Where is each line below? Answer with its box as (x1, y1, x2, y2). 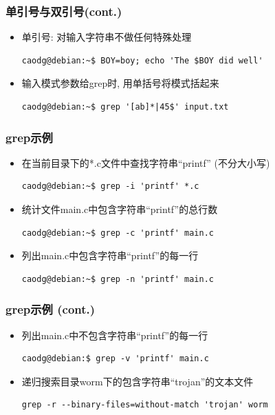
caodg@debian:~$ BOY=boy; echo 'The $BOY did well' (21, 55, 263, 65)
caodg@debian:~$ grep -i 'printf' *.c (21, 181, 199, 192)
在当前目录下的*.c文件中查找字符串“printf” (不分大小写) (21, 155, 270, 170)
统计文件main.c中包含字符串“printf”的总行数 (21, 202, 218, 216)
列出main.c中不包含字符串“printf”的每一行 (21, 327, 208, 342)
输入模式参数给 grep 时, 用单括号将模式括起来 (21, 76, 219, 90)
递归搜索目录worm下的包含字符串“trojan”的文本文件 (21, 374, 254, 388)
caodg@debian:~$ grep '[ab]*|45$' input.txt (21, 102, 229, 112)
